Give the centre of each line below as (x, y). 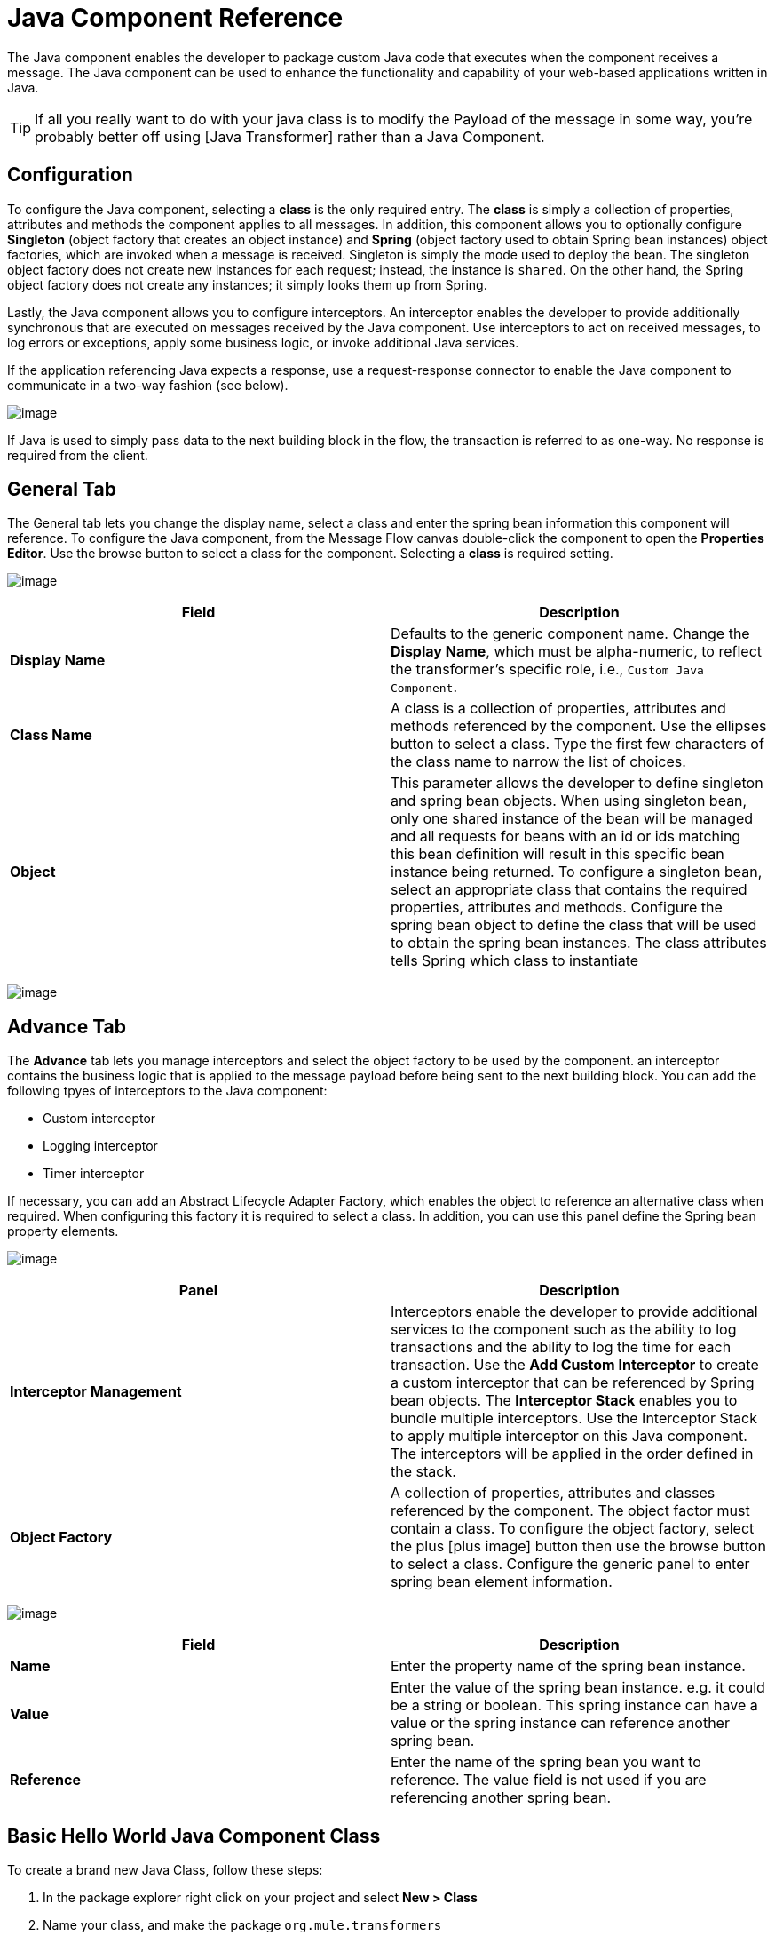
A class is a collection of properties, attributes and (558, 709)
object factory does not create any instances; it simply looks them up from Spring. (247, 284)
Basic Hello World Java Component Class (194, 1836)
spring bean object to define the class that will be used (574, 925)
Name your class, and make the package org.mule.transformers (242, 1925)
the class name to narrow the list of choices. (538, 762)
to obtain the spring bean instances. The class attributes (579, 943)
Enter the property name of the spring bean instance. (568, 1666)
